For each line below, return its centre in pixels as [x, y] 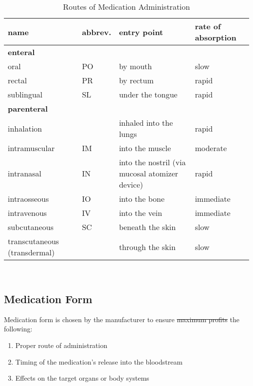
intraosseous [28, 199]
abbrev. [97, 32]
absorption [216, 37]
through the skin [147, 247]
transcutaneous [34, 241]
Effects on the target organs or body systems [82, 378]
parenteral [28, 108]
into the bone [142, 199]
